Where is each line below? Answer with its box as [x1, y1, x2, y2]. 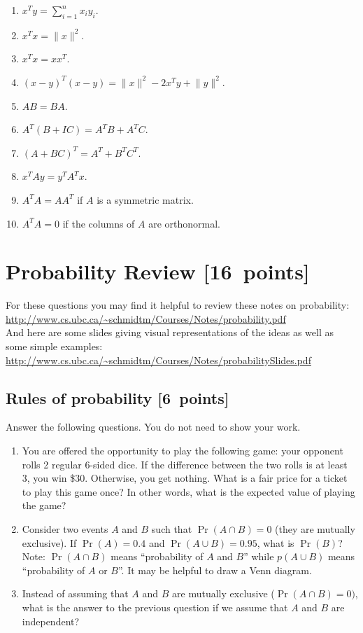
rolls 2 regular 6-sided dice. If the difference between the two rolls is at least [22, 457, 348, 471]
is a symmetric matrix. [97, 192, 194, 207]
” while [243, 549, 274, 564]
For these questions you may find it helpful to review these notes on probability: [6, 298, 350, 312]
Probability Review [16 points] [6, 257, 310, 286]
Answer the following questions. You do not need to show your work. [6, 419, 301, 434]
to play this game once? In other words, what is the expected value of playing [22, 484, 355, 499]
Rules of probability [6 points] [6, 387, 229, 408]
